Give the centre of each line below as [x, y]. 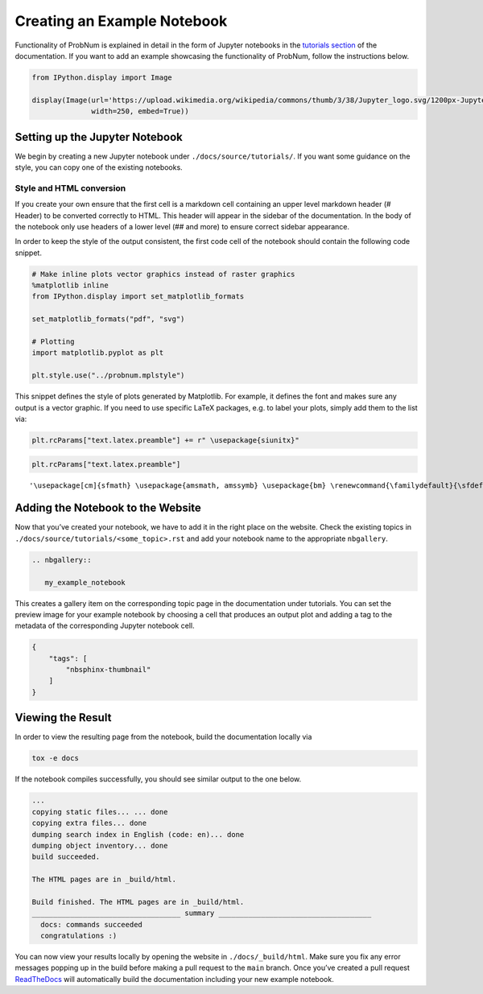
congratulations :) [79, 936]
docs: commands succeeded [91, 924]
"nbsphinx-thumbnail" [108, 670]
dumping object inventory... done [100, 846]
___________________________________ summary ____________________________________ [202, 913]
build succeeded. [66, 857]
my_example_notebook [85, 582]
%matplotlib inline [70, 285]
